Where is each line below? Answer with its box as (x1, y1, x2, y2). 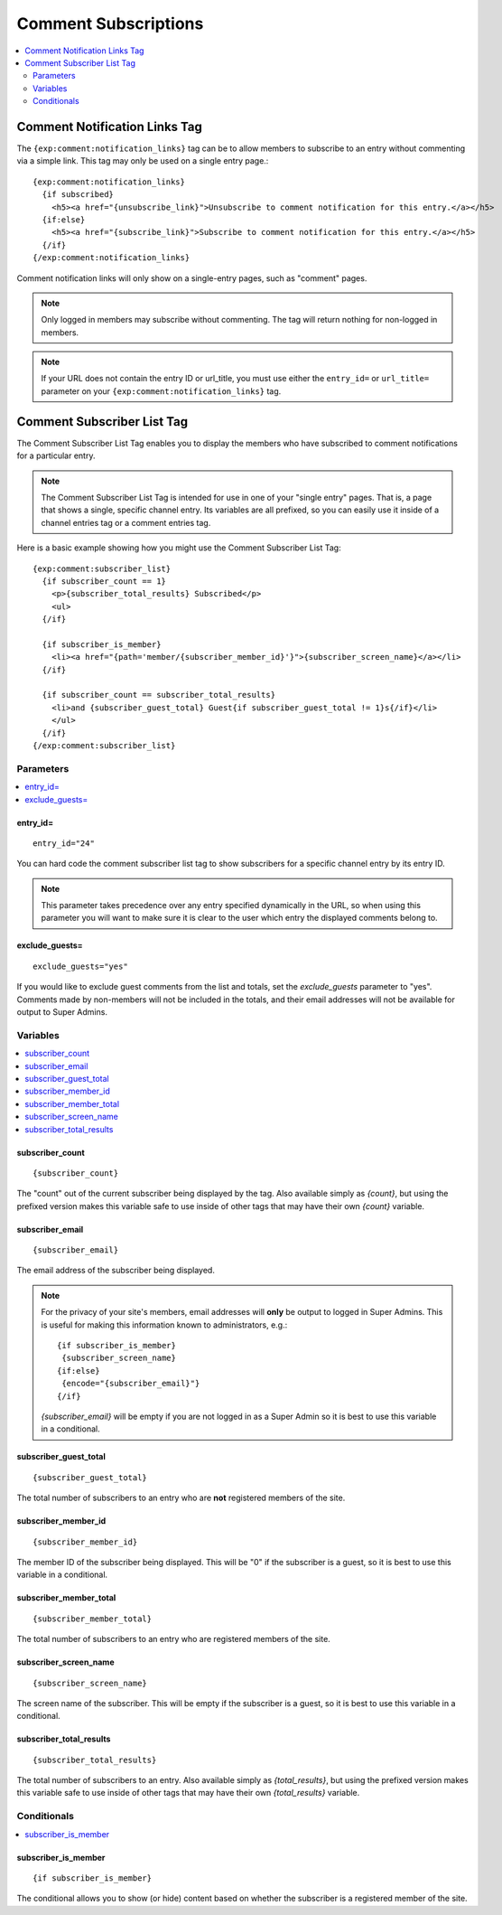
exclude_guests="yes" (33, 961, 128, 972)
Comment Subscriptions (16, 14, 204, 33)
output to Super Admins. (16, 1007, 108, 1018)
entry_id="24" (33, 838, 95, 849)
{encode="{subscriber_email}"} (61, 1378, 200, 1389)
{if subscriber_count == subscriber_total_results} (42, 690, 275, 700)
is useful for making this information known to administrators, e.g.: (41, 1319, 288, 1330)
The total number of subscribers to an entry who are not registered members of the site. (16, 1492, 346, 1504)
